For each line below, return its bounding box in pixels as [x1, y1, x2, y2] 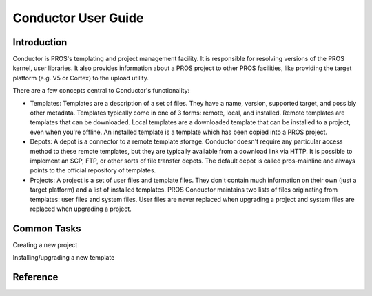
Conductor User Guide [12, 10, 144, 25]
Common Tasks [12, 223, 82, 234]
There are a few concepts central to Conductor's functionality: [12, 87, 190, 95]
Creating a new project [12, 240, 78, 249]
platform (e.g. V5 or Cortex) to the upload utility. [12, 73, 149, 82]
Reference [12, 271, 59, 283]
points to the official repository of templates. [30, 166, 156, 174]
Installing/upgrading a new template [12, 253, 115, 262]
